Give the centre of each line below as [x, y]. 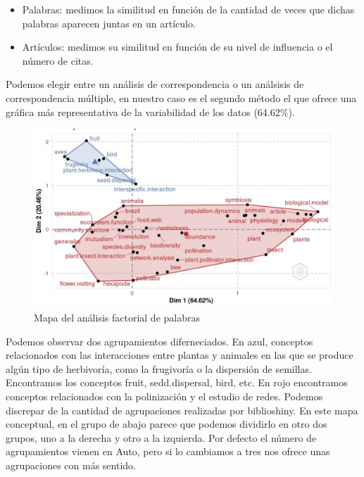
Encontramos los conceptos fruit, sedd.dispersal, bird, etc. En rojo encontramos [177, 382]
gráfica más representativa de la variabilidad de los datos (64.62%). [150, 112]
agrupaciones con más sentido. [71, 465]
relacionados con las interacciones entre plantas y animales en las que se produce [180, 355]
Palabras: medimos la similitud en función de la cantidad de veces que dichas [188, 9]
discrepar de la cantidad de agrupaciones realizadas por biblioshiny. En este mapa [182, 410]
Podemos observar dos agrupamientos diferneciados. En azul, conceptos [159, 341]
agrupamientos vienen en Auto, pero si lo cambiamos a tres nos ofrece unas [168, 451]
